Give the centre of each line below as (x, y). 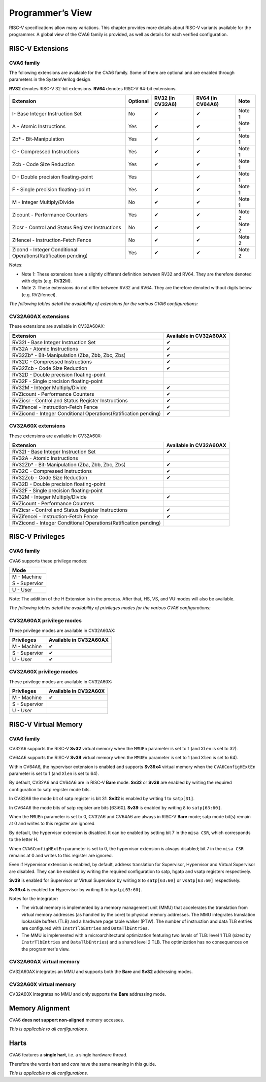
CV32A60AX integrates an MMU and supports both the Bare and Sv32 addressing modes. (101, 972)
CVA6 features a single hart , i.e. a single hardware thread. (68, 1055)
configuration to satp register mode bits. (50, 789)
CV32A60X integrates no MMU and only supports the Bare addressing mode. (88, 994)
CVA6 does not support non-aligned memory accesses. (66, 1020)
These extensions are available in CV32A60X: (55, 436)
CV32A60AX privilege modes (46, 621)
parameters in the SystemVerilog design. (50, 79)
